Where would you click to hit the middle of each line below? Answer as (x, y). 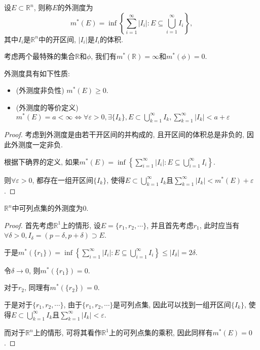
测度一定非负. (40, 145)
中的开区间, (57, 39)
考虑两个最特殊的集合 (40, 56)
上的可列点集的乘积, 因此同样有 (161, 332)
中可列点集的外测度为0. (50, 208)
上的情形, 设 (81, 225)
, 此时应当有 (219, 225)
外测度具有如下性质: (37, 73)
